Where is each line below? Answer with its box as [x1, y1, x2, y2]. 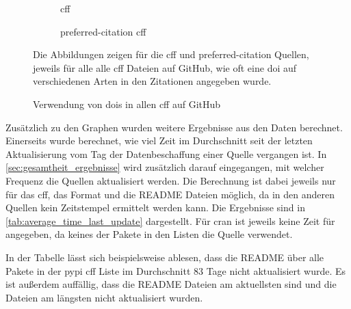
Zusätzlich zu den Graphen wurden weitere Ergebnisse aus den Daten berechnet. [5, 120, 343, 134]
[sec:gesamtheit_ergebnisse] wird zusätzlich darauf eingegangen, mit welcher [5, 160, 324, 174]
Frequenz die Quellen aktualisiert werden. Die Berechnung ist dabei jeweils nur [5, 173, 336, 187]
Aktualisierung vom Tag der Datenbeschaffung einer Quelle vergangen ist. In [5, 146, 327, 161]
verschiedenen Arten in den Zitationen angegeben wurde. [33, 74, 272, 88]
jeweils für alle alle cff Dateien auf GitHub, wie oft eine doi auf [33, 60, 297, 75]
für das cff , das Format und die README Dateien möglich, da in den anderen [5, 187, 335, 201]
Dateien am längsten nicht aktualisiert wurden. [5, 290, 203, 304]
